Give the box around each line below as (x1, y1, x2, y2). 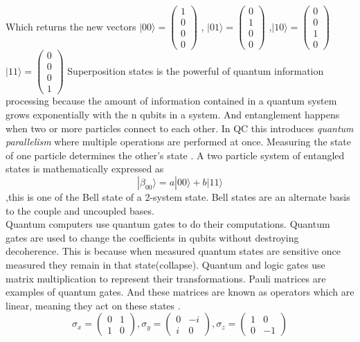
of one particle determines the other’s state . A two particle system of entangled (6, 147, 345, 162)
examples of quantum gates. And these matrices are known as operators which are (6, 285, 354, 299)
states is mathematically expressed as (6, 161, 164, 176)
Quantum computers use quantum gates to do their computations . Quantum (6, 217, 330, 231)
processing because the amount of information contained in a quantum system (6, 93, 337, 108)
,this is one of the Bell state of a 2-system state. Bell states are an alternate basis (6, 189, 350, 204)
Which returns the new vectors (6, 19, 136, 33)
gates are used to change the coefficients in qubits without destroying (6, 230, 299, 244)
